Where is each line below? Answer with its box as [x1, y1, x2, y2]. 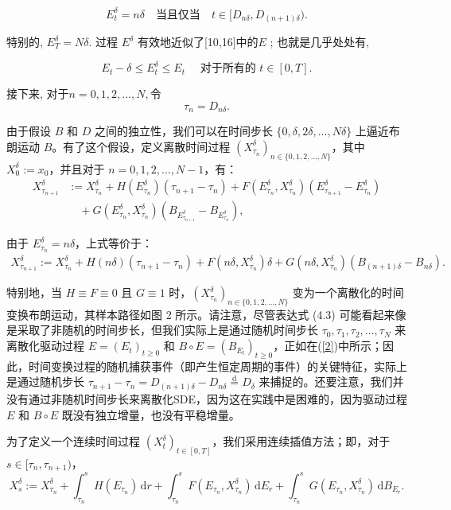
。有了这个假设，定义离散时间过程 [52, 138, 231, 154]
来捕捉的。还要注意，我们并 [259, 373, 404, 390]
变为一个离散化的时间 [292, 284, 404, 301]
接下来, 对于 [6, 85, 69, 102]
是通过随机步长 [6, 373, 84, 390]
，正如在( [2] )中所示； [273, 337, 383, 354]
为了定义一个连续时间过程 [6, 433, 140, 450]
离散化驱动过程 [6, 337, 84, 354]
